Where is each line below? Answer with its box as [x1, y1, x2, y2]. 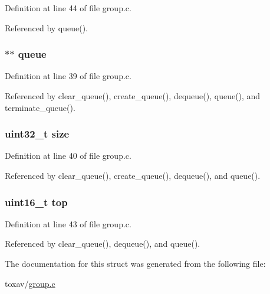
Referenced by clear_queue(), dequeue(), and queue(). [5, 237, 200, 250]
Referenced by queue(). [5, 21, 88, 34]
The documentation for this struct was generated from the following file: [5, 257, 266, 269]
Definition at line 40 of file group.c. [5, 149, 131, 162]
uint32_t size [5, 126, 70, 141]
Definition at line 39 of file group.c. [5, 70, 131, 82]
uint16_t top [5, 194, 68, 209]
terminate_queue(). [5, 101, 75, 113]
